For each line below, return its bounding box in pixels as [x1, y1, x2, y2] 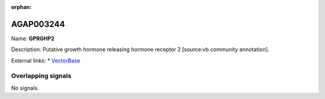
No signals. [11, 84, 39, 91]
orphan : [11, 4, 32, 10]
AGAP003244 [11, 19, 66, 29]
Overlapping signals [11, 72, 72, 80]
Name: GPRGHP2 [11, 35, 55, 42]
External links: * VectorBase [11, 57, 81, 64]
